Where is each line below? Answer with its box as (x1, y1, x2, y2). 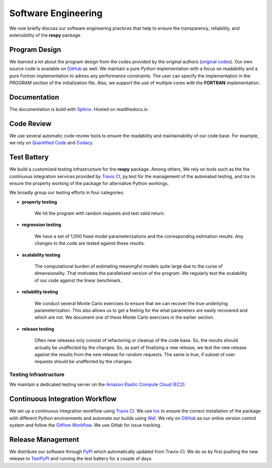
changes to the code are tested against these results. (34, 240, 146, 247)
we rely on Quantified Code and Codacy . (9, 140, 94, 146)
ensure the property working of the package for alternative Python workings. (9, 180, 169, 186)
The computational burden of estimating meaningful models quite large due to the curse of (34, 263, 223, 269)
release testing (22, 326, 54, 332)
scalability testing (22, 252, 60, 258)
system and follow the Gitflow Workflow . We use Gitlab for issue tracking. (9, 422, 162, 428)
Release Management (9, 435, 80, 444)
